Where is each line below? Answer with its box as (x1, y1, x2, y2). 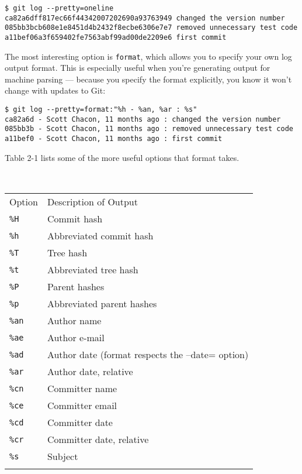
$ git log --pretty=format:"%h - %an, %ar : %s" (5, 105, 197, 114)
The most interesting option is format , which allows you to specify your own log (5, 50, 292, 62)
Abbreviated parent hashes (47, 297, 157, 311)
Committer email (47, 399, 117, 413)
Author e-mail (47, 331, 105, 345)
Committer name (47, 382, 117, 396)
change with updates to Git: (5, 84, 106, 97)
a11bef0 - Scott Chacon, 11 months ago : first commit (5, 135, 223, 143)
